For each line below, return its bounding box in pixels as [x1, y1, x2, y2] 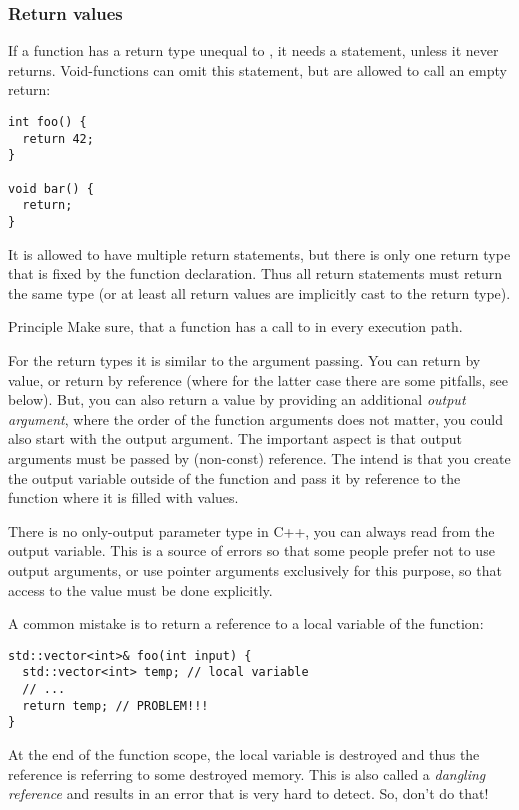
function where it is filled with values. [8, 487, 239, 508]
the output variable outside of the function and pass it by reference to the [8, 467, 461, 488]
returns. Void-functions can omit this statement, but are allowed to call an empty [8, 59, 507, 80]
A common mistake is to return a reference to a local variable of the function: [8, 613, 484, 634]
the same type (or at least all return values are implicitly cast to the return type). [8, 282, 511, 303]
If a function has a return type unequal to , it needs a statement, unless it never [8, 40, 499, 61]
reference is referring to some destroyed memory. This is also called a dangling [8, 763, 486, 784]
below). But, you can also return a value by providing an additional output [8, 389, 466, 410]
